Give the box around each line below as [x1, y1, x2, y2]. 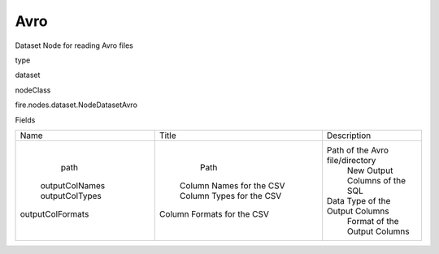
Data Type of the [326, 195, 391, 206]
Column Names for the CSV [179, 179, 285, 191]
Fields [15, 114, 36, 125]
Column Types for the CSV [179, 190, 282, 201]
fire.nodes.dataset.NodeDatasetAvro [15, 100, 138, 110]
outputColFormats [20, 208, 89, 219]
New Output [346, 165, 393, 176]
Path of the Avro [326, 144, 389, 156]
